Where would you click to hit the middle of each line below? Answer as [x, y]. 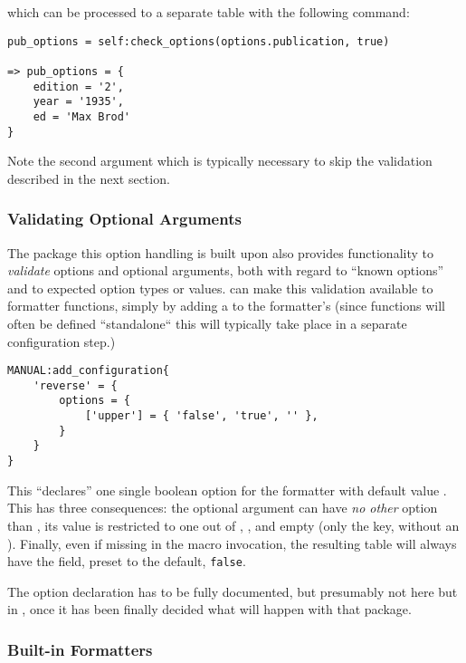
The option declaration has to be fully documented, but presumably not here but [233, 591]
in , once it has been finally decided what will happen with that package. [209, 609]
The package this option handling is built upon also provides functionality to [220, 252]
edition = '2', [78, 86]
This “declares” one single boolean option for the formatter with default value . [227, 490]
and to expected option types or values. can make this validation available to [220, 288]
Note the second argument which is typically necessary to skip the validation [220, 161]
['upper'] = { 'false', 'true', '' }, [201, 416]
